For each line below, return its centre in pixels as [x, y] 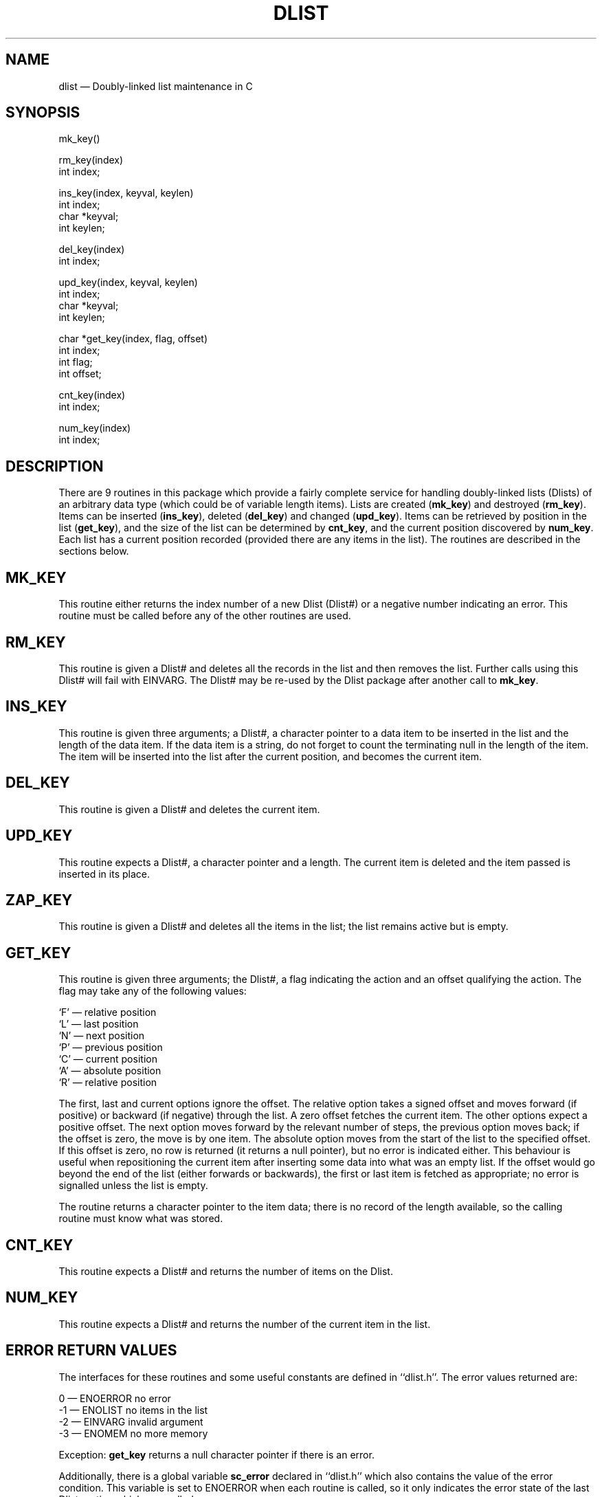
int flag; [76, 362]
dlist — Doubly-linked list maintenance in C [156, 86]
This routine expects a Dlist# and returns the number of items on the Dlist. [226, 1272]
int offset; [80, 374]
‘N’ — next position [102, 1036]
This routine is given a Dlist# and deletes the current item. [189, 809]
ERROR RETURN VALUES [91, 1351]
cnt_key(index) [92, 395]
